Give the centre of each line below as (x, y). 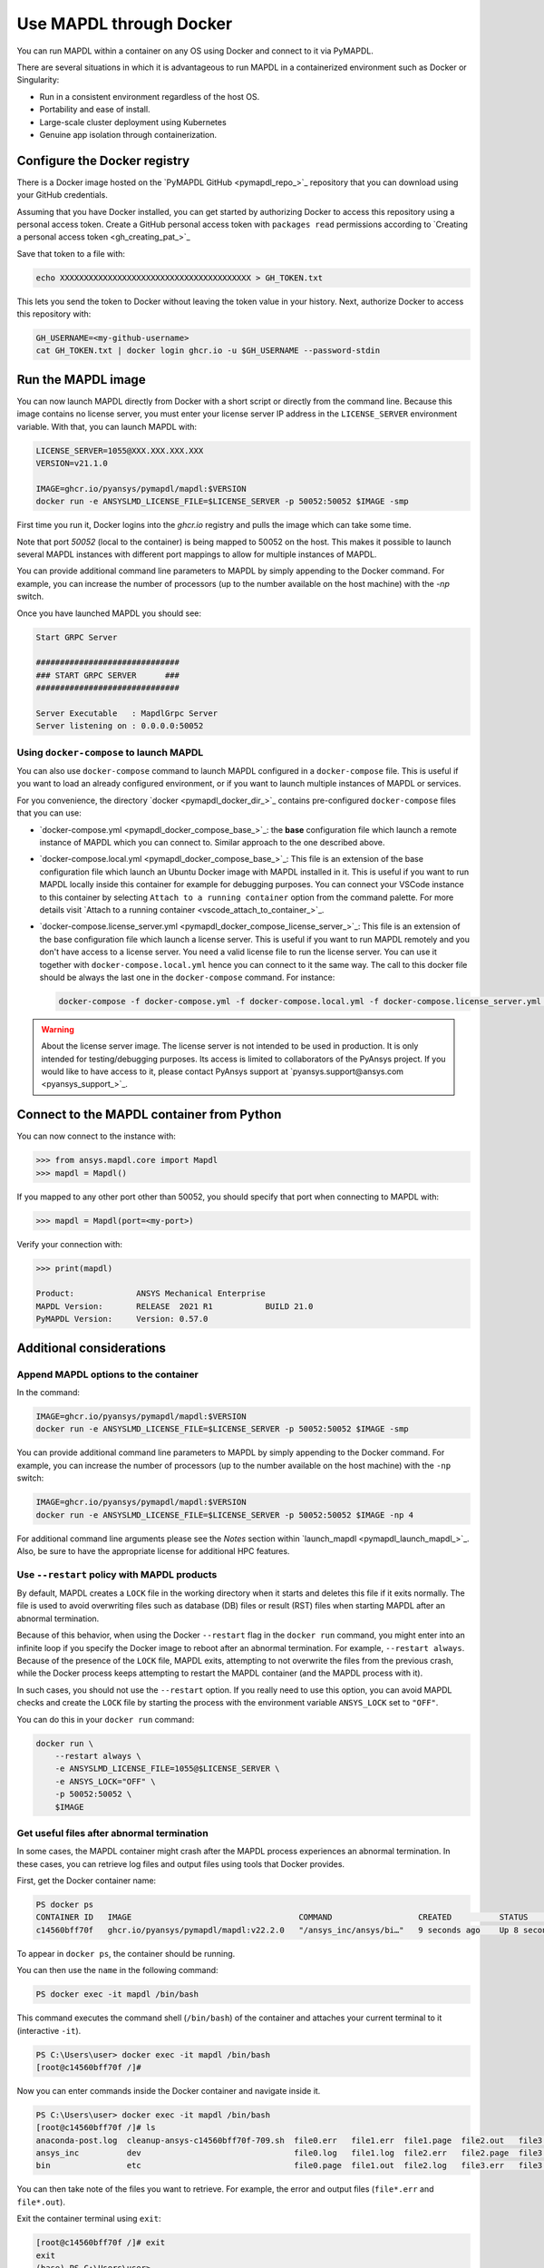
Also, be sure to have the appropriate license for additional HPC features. (153, 1550)
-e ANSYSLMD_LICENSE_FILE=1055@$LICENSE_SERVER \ (167, 1769)
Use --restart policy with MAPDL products (117, 1574)
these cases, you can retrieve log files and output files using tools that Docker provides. (180, 1863)
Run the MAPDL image (81, 380)
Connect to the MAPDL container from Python (149, 1114)
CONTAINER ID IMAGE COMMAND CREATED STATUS (282, 1917)
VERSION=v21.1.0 (72, 464)
